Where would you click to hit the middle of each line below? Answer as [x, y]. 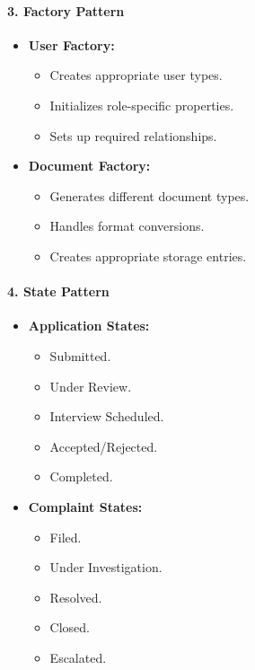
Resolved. [76, 597]
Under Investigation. [106, 567]
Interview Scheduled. [107, 416]
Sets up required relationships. [133, 135]
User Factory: [71, 44]
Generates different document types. [149, 195]
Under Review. [91, 386]
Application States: [89, 326]
